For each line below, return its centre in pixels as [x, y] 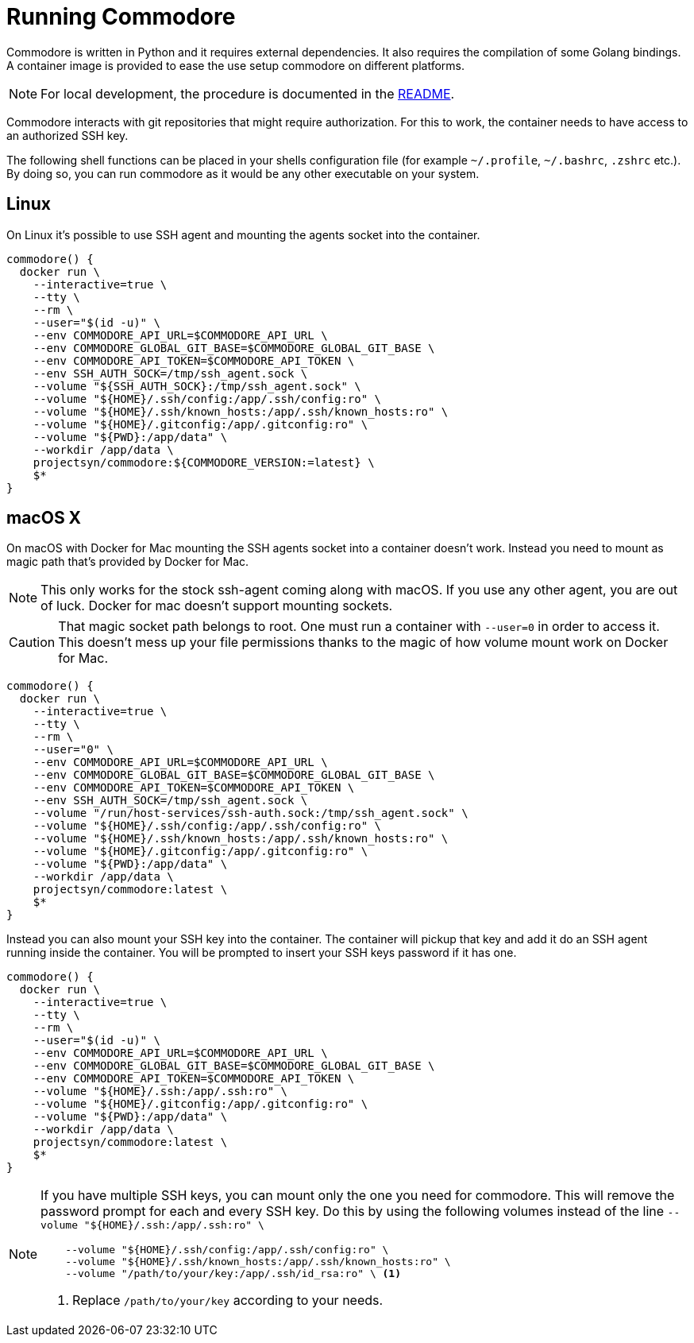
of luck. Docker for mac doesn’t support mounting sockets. [217, 606]
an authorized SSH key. [67, 135]
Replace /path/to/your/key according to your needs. [228, 1300]
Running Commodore [121, 17]
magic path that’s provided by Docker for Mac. [128, 562]
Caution [32, 642]
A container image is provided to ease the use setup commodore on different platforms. [235, 65]
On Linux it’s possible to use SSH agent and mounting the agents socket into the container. [243, 234]
